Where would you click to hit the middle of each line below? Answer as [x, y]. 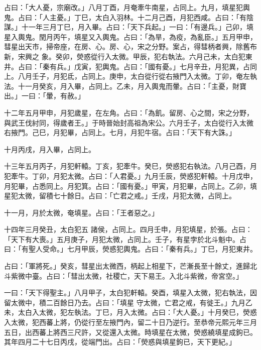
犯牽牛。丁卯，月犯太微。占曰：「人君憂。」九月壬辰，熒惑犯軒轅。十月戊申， [130, 176]
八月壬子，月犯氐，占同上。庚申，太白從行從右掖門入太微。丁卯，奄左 [134, 76]
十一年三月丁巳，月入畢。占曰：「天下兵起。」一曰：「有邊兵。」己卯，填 [137, 27]
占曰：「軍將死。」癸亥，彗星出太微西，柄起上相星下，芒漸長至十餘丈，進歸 [127, 266]
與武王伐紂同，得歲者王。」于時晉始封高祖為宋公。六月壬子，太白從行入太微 [129, 122]
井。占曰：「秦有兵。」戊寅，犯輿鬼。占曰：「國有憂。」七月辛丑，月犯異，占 [127, 66]
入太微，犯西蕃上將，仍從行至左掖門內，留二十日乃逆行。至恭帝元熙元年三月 [130, 322]
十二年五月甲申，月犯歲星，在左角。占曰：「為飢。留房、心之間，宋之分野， [129, 112]
